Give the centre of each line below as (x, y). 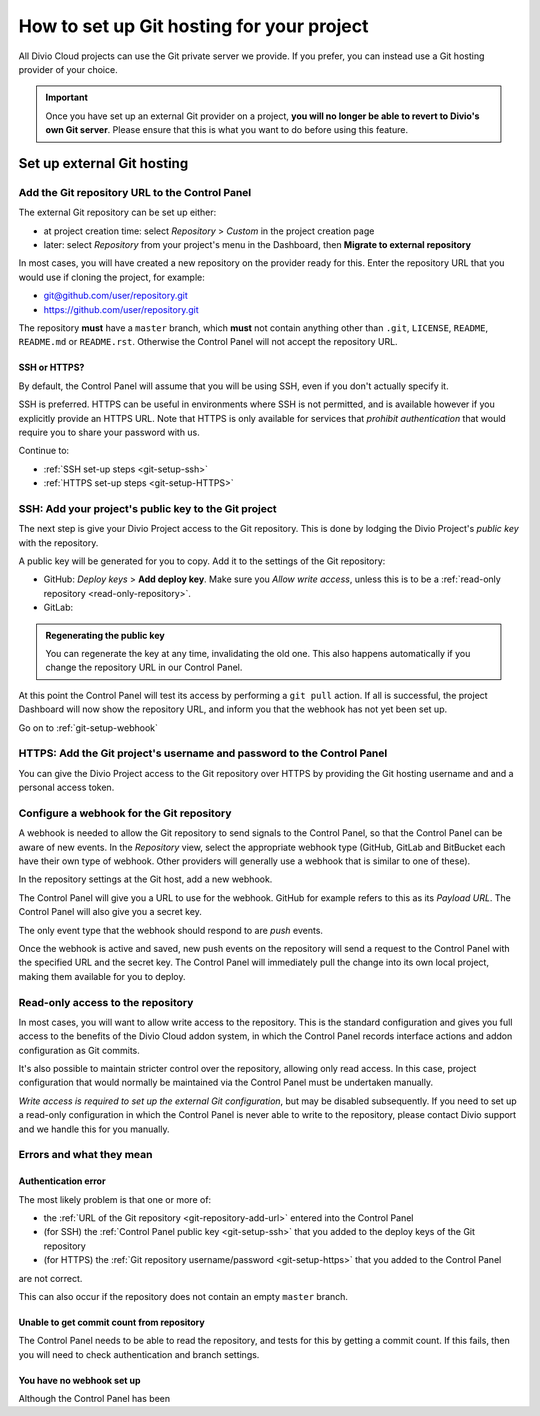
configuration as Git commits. (79, 1050)
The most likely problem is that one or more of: (115, 1199)
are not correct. (50, 1278)
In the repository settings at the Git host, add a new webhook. (145, 879)
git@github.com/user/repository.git (116, 296)
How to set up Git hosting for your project (193, 26)
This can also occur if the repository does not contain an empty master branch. (183, 1296)
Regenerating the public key (105, 635)
